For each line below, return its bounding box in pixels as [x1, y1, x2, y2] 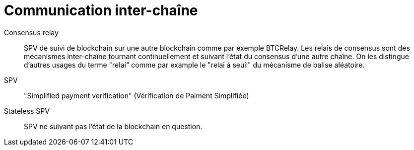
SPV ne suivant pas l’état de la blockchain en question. [24, 122, 203, 131]
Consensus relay [4, 28, 59, 37]
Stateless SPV [4, 106, 50, 115]
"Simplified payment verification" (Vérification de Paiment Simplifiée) [24, 91, 249, 100]
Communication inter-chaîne [4, 2, 198, 19]
